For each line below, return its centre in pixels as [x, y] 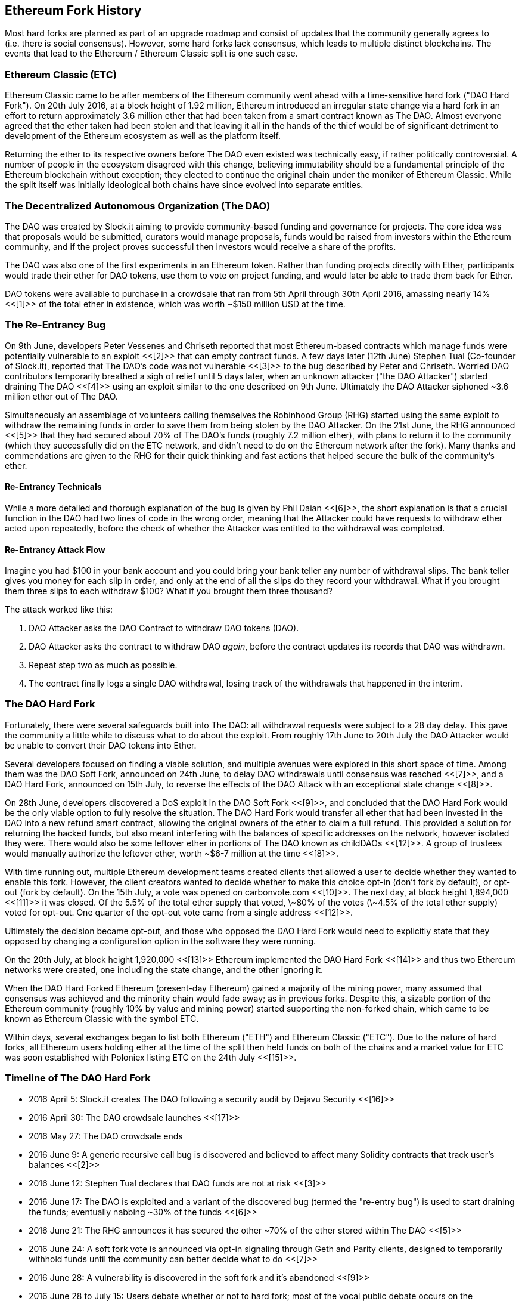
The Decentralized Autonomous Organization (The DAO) [138, 205]
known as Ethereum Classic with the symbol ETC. [102, 1018]
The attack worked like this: [59, 610]
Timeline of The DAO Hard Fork [78, 1078]
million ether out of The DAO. [61, 396]
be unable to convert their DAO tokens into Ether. [101, 745]
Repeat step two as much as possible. [103, 665]
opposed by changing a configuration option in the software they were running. [161, 941]
